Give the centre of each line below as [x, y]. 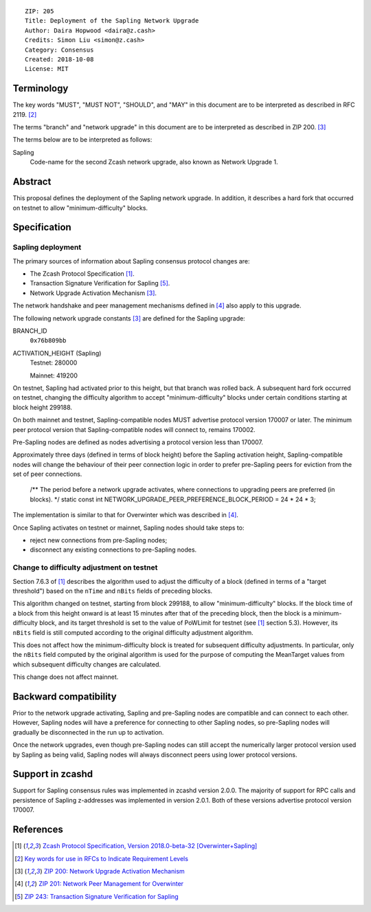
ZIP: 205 [40, 11]
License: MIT [47, 69]
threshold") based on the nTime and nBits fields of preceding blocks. [113, 591]
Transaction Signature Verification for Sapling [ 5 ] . [100, 283]
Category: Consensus [59, 50]
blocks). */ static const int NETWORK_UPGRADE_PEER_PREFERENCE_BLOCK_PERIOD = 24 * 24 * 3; [173, 499]
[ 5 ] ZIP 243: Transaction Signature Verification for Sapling [97, 896]
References [38, 830]
